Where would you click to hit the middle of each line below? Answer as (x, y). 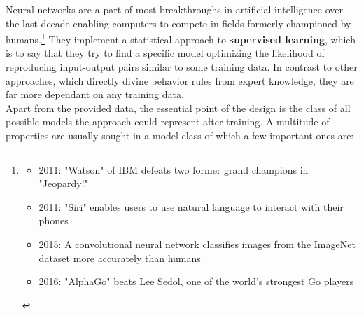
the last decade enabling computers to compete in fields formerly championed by (178, 23)
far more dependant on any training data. (95, 94)
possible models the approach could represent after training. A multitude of (168, 122)
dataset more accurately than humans (120, 257)
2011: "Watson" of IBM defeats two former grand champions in (174, 169)
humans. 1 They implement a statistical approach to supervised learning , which (181, 38)
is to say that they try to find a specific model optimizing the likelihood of (165, 53)
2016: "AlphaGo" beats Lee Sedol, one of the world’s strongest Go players (196, 281)
